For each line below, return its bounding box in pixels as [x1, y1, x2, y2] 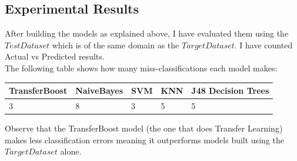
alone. [60, 145, 82, 157]
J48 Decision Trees [191, 84, 269, 97]
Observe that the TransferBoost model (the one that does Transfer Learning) [5, 122, 283, 134]
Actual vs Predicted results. [5, 50, 105, 63]
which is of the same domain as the [52, 38, 179, 51]
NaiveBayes [75, 84, 124, 97]
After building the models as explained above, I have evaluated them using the [5, 27, 289, 40]
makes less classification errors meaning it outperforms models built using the [5, 133, 284, 146]
